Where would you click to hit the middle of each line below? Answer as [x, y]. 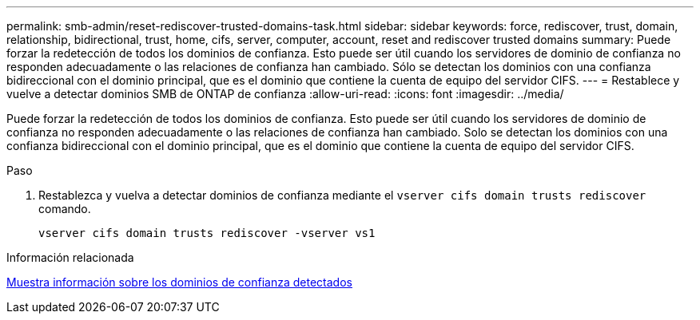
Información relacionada [70, 257]
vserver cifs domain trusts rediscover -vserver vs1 [207, 233]
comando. [65, 209]
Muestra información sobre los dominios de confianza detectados [179, 282]
